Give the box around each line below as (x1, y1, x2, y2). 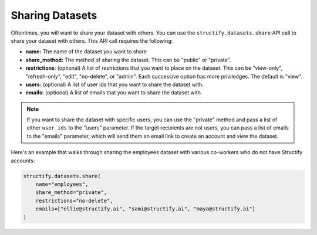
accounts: (11, 157, 35, 164)
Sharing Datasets (11, 9, 97, 22)
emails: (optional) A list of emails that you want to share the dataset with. (25, 89, 203, 96)
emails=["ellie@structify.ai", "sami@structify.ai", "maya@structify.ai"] (35, 206, 255, 212)
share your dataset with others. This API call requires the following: (11, 37, 173, 44)
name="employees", (35, 181, 89, 188)
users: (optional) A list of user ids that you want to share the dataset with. (25, 81, 204, 88)
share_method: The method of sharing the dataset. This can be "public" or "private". (25, 56, 231, 63)
